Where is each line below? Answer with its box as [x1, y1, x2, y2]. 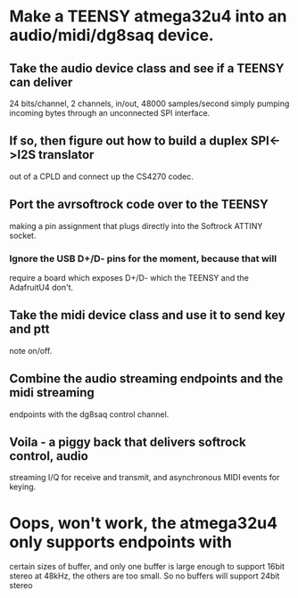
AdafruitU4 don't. [9, 282, 74, 292]
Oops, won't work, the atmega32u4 [9, 512, 278, 533]
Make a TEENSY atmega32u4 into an [9, 6, 287, 27]
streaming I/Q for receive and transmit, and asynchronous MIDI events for [9, 472, 280, 483]
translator [38, 147, 95, 162]
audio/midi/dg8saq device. [9, 25, 214, 45]
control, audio [9, 448, 89, 463]
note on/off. [9, 345, 53, 356]
